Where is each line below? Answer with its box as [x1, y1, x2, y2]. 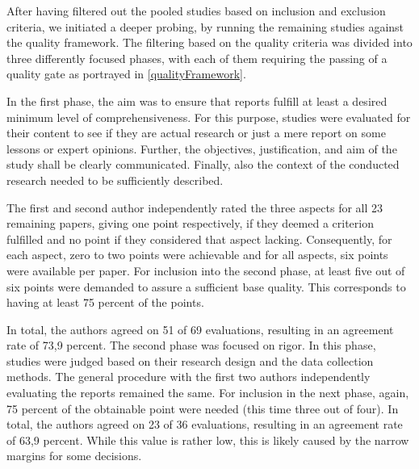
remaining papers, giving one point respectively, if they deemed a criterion [6, 215, 374, 232]
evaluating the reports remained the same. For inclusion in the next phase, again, [6, 384, 409, 401]
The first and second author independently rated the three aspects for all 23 [6, 199, 383, 216]
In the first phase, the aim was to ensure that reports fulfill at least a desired [6, 92, 388, 109]
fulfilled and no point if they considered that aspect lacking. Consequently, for [6, 230, 392, 247]
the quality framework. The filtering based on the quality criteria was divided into [6, 34, 413, 51]
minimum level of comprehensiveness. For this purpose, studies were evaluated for [6, 108, 411, 125]
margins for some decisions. [6, 447, 142, 464]
